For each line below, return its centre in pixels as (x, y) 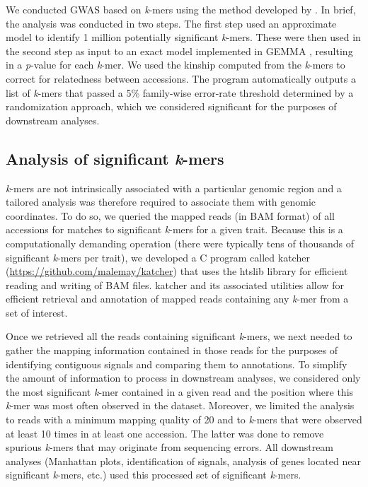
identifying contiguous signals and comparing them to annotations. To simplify (177, 364)
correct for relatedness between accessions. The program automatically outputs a (181, 78)
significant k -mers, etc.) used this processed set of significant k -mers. (154, 475)
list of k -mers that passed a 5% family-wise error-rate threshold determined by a (180, 92)
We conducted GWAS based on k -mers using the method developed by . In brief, (181, 9)
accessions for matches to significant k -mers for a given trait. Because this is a (174, 229)
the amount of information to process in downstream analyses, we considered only (183, 378)
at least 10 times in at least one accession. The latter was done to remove (165, 433)
